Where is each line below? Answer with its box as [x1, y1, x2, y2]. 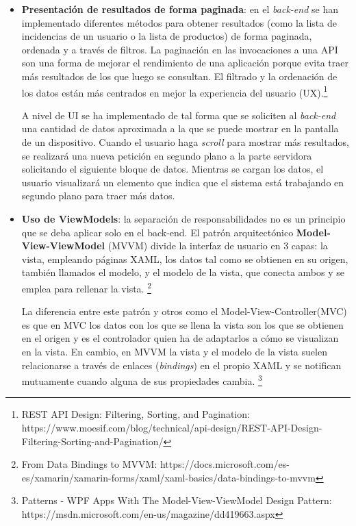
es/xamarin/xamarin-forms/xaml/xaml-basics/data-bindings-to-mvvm [21, 470, 316, 484]
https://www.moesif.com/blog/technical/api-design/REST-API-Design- [21, 421, 322, 434]
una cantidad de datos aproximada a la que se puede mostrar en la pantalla [21, 121, 339, 136]
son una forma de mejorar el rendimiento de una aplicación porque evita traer [21, 55, 348, 70]
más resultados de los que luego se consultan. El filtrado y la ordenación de [21, 68, 338, 83]
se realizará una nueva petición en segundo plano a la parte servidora [21, 148, 312, 162]
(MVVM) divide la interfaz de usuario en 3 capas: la [107, 238, 328, 253]
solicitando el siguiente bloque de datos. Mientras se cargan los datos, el [21, 162, 324, 176]
